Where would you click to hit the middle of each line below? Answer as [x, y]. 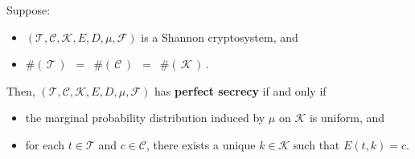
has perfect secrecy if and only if [240, 90]
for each [45, 144]
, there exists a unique [201, 144]
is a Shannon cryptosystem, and [220, 37]
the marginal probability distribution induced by [145, 118]
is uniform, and [347, 118]
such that [317, 144]
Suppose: [29, 10]
